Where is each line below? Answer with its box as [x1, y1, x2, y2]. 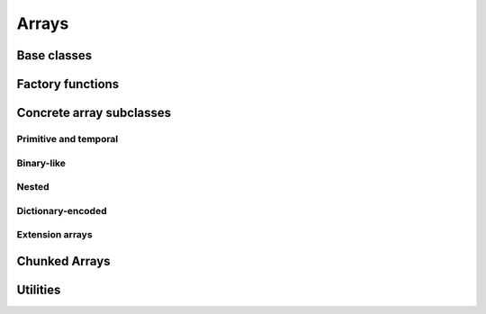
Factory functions [16, 76, 120, 92]
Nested [16, 181, 49, 193]
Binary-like [16, 157, 67, 169]
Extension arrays [16, 229, 94, 241]
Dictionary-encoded [16, 204, 107, 217]
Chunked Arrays [16, 253, 112, 269]
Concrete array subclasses [16, 105, 172, 121]
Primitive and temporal [16, 132, 119, 145]
